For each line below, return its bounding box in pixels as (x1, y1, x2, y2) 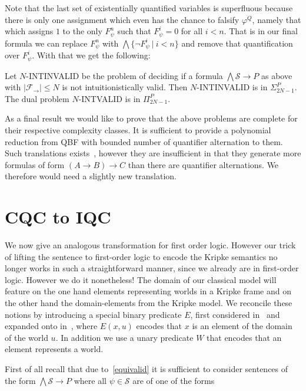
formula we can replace (5, 37, 88, 49)
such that (117, 25, 151, 37)
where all (74, 374, 107, 386)
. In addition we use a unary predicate (55, 331, 194, 343)
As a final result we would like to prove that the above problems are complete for (5, 112, 298, 124)
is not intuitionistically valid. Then (62, 81, 188, 93)
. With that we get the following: (32, 49, 151, 61)
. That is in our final (224, 25, 298, 37)
